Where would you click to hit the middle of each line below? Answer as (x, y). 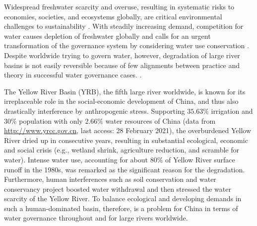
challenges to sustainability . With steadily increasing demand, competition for (124, 26)
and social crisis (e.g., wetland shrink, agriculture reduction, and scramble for (122, 150)
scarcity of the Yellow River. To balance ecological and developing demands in (123, 198)
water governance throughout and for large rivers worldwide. (96, 218)
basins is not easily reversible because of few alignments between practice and (122, 65)
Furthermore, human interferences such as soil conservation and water (110, 179)
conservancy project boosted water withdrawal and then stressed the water (118, 188)
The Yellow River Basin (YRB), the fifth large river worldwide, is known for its (125, 91)
